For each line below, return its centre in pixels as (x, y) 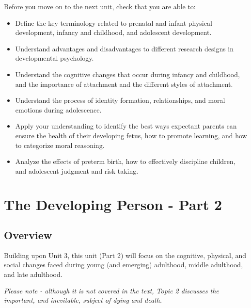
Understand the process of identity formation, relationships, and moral (120, 100)
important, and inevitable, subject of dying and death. (83, 300)
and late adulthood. (33, 274)
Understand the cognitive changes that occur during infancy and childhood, (127, 74)
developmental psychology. (55, 58)
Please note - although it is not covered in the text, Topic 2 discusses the (111, 290)
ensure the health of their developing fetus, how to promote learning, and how (131, 135)
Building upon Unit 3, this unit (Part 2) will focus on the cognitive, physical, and (125, 255)
